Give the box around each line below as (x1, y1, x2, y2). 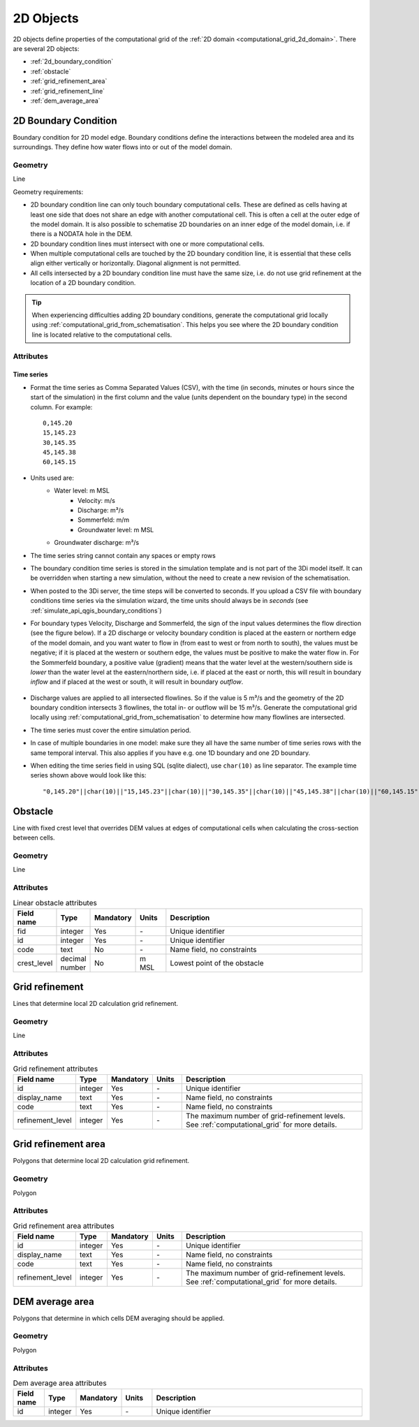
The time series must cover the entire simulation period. (30, 726, 191, 734)
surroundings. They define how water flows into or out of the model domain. (13, 143, 233, 152)
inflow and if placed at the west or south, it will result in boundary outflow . (30, 678, 244, 686)
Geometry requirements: (13, 187, 84, 196)
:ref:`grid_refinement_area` (30, 77, 108, 85)
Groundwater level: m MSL (78, 525, 154, 534)
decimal (60, 953, 87, 963)
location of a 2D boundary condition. (30, 279, 136, 287)
